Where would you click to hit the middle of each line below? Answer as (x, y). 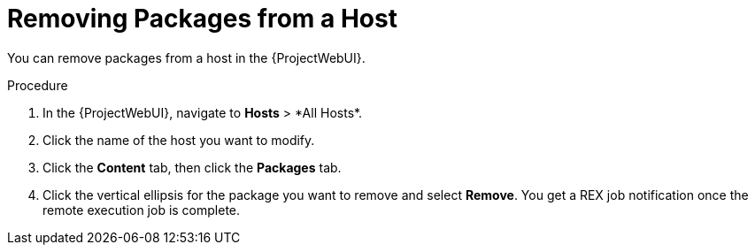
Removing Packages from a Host (202, 19)
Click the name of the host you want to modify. (179, 140)
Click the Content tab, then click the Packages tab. (192, 167)
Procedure (38, 85)
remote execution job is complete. (142, 210)
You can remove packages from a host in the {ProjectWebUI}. (186, 57)
